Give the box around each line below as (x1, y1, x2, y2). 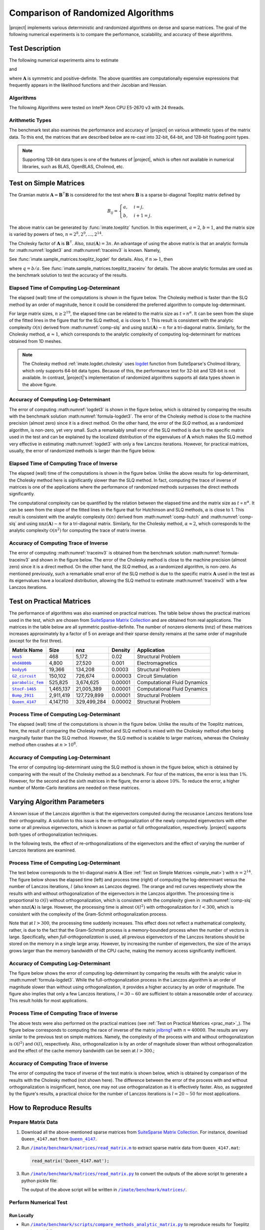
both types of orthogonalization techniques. (9, 831, 98, 837)
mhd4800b (12, 660, 32, 666)
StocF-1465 (12, 686, 37, 691)
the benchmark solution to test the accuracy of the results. (9, 272, 128, 278)
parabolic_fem (12, 679, 44, 685)
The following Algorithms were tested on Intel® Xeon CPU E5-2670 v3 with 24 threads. (9, 105, 185, 111)
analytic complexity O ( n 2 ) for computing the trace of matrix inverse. (9, 527, 147, 533)
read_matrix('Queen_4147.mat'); (31, 1158, 110, 1164)
